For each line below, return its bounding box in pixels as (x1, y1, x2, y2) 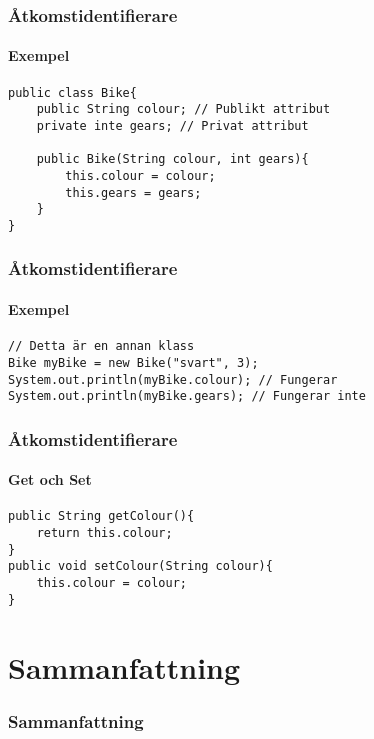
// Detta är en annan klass (8, 339, 195, 354)
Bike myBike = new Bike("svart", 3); (8, 355, 259, 370)
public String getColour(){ (8, 509, 195, 524)
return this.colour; (36, 526, 173, 541)
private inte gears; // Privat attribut (36, 118, 309, 133)
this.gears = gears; (65, 185, 202, 200)
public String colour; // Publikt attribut (36, 102, 331, 117)
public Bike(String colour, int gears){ (36, 152, 309, 167)
